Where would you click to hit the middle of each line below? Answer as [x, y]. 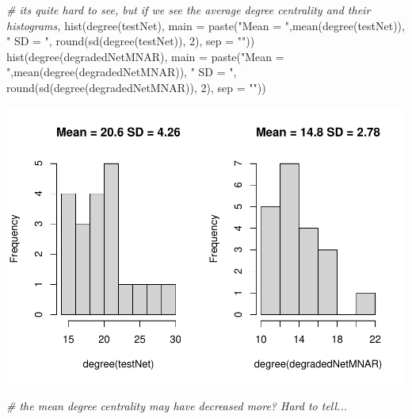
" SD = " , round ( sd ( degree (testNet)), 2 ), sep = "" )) [131, 41]
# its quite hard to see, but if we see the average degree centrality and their [189, 10]
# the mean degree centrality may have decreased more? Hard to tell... [177, 406]
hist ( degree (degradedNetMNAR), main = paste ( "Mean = [145, 56]
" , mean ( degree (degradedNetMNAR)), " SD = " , [122, 72]
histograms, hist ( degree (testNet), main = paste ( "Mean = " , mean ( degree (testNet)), [206, 25]
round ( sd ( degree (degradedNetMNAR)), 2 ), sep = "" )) [136, 87]
